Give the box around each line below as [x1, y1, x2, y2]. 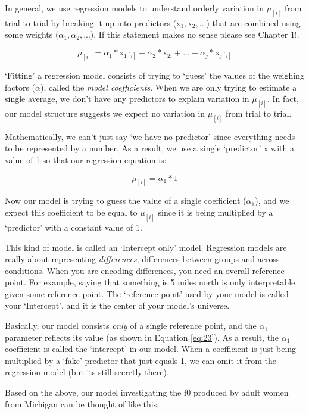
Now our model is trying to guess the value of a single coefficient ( [5, 194, 246, 207]
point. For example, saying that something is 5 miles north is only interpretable [5, 276, 295, 288]
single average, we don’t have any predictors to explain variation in [5, 92, 249, 105]
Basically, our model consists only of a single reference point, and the [5, 319, 257, 332]
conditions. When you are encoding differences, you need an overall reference [5, 264, 285, 276]
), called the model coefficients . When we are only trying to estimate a [40, 80, 297, 93]
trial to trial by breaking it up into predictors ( [5, 16, 177, 29]
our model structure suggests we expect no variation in [5, 107, 205, 119]
